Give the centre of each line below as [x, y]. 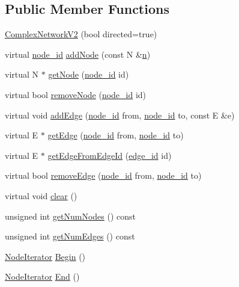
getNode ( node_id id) [89, 74]
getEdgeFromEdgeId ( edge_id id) [110, 155]
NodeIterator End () [42, 276]
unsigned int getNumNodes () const [71, 216]
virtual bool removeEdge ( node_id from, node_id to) [103, 175]
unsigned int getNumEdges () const [70, 236]
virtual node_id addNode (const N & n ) [78, 54]
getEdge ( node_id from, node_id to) [116, 135]
